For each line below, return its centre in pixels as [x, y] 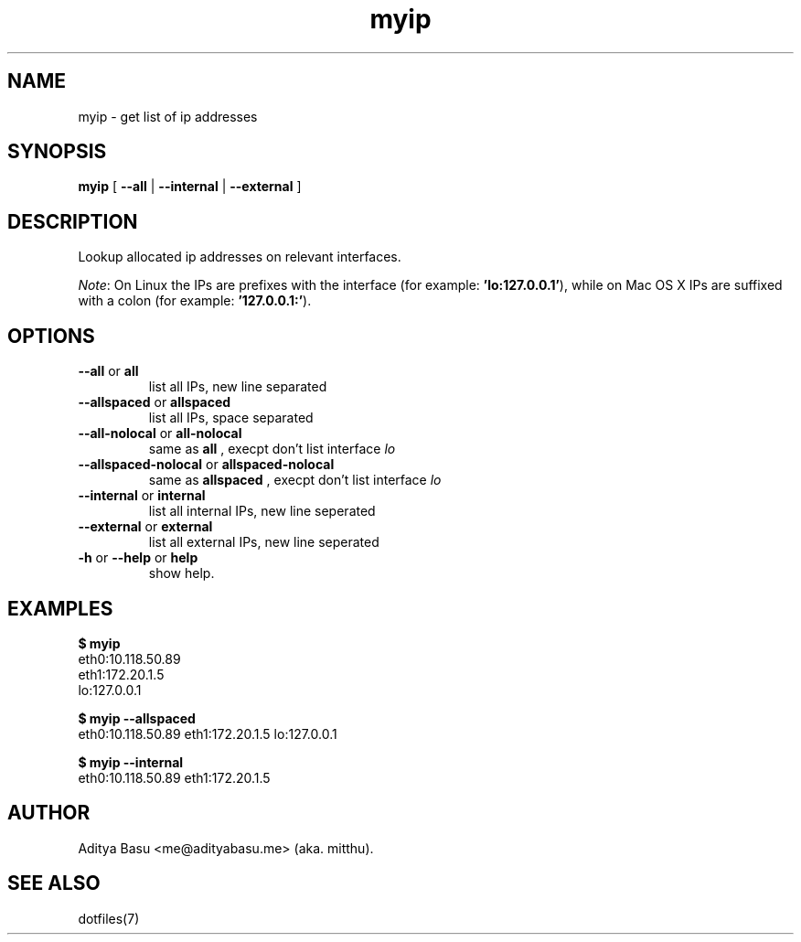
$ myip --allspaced [137, 718]
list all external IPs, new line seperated [264, 542]
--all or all [108, 371]
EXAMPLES [60, 608]
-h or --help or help [138, 558]
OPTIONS [51, 336]
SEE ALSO [54, 883]
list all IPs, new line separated [238, 387]
